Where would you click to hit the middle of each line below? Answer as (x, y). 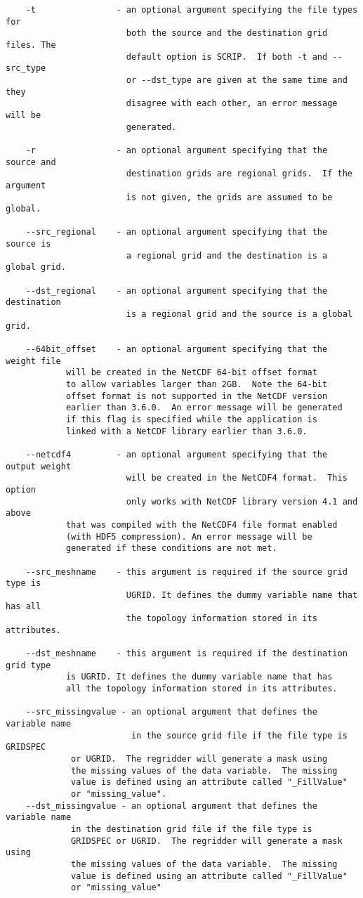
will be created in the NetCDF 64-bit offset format (191, 373)
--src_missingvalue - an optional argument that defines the (171, 712)
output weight (39, 466)
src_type (26, 69)
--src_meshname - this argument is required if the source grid (186, 572)
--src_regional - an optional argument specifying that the (177, 232)
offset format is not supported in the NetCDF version (197, 396)
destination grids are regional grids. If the (239, 174)
